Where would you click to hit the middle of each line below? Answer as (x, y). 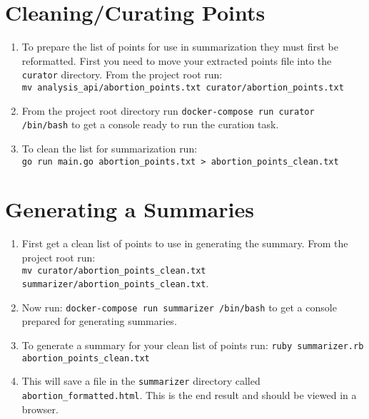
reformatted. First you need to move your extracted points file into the (177, 60)
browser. (40, 409)
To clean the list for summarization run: (110, 148)
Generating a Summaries (130, 209)
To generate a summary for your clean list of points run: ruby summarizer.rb (193, 345)
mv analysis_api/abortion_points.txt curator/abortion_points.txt (183, 87)
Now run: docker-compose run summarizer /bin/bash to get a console (179, 307)
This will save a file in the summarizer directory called (141, 381)
